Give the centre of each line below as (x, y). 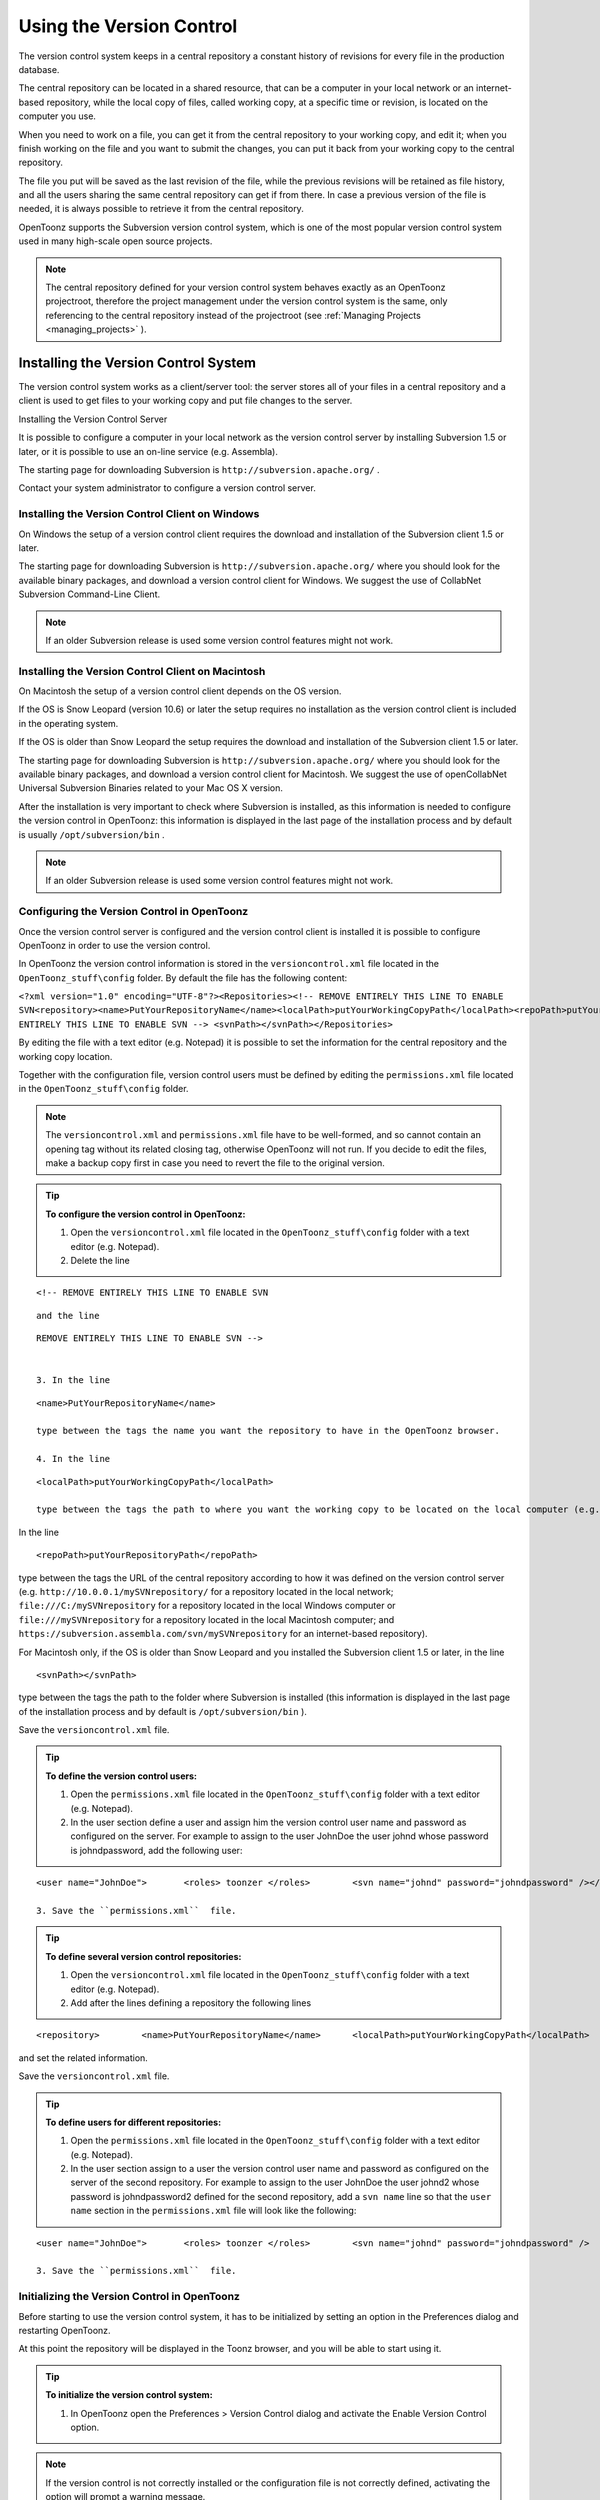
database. (39, 69)
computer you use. (57, 116)
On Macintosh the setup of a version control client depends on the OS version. (180, 691)
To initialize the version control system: (129, 2395)
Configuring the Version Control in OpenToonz (133, 912)
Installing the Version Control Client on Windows (139, 514)
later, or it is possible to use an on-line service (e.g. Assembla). (148, 451)
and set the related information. (83, 2057)
